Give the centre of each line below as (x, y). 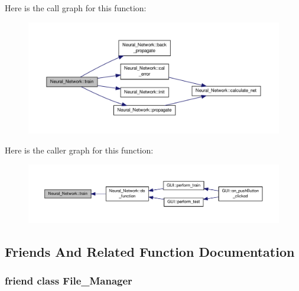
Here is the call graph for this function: (76, 8)
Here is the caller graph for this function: (79, 150)
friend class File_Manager (69, 280)
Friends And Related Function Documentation (150, 251)
